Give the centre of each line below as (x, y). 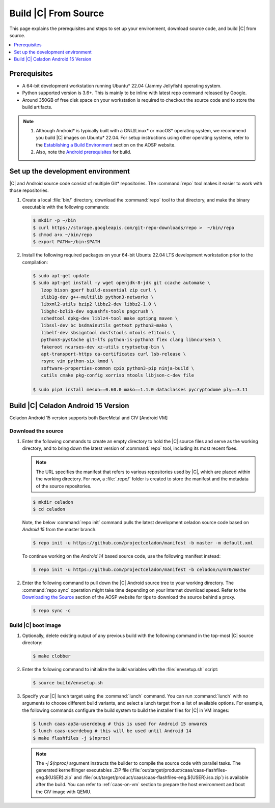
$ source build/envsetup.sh (68, 683)
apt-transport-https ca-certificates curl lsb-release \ (114, 354)
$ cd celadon (49, 509)
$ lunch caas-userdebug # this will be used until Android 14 (112, 731)
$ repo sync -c (52, 611)
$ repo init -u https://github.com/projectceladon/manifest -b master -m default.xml (143, 543)
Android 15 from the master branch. (59, 530)
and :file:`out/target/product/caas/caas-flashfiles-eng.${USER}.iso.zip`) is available (161, 777)
